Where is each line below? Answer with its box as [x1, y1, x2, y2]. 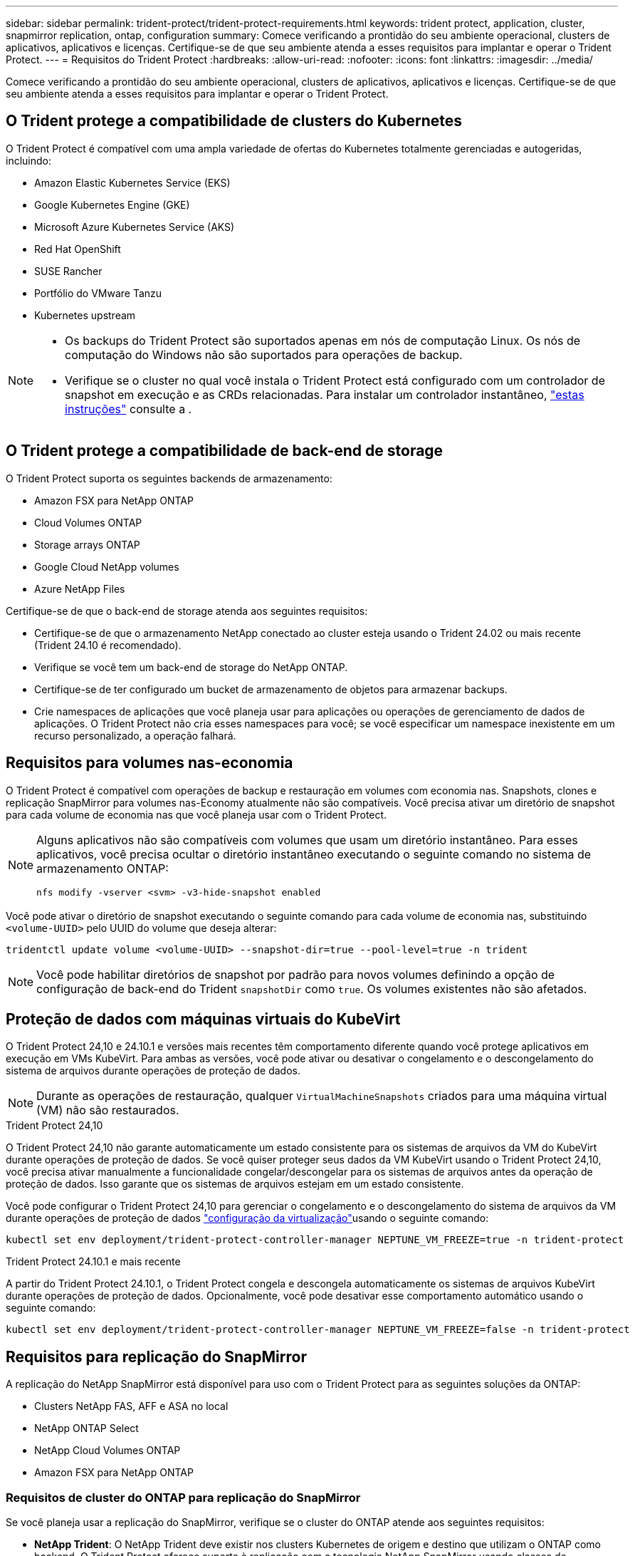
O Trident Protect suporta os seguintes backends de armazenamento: [6, 472, 332, 484]
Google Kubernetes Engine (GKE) [34, 198, 190, 211]
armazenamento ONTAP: [36, 861, 169, 876]
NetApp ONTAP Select [34, 1422, 139, 1435]
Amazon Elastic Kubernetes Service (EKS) [34, 176, 231, 189]
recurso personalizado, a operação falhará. [34, 729, 236, 742]
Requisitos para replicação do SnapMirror [6, 1347, 307, 1366]
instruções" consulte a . [65, 401, 192, 416]
